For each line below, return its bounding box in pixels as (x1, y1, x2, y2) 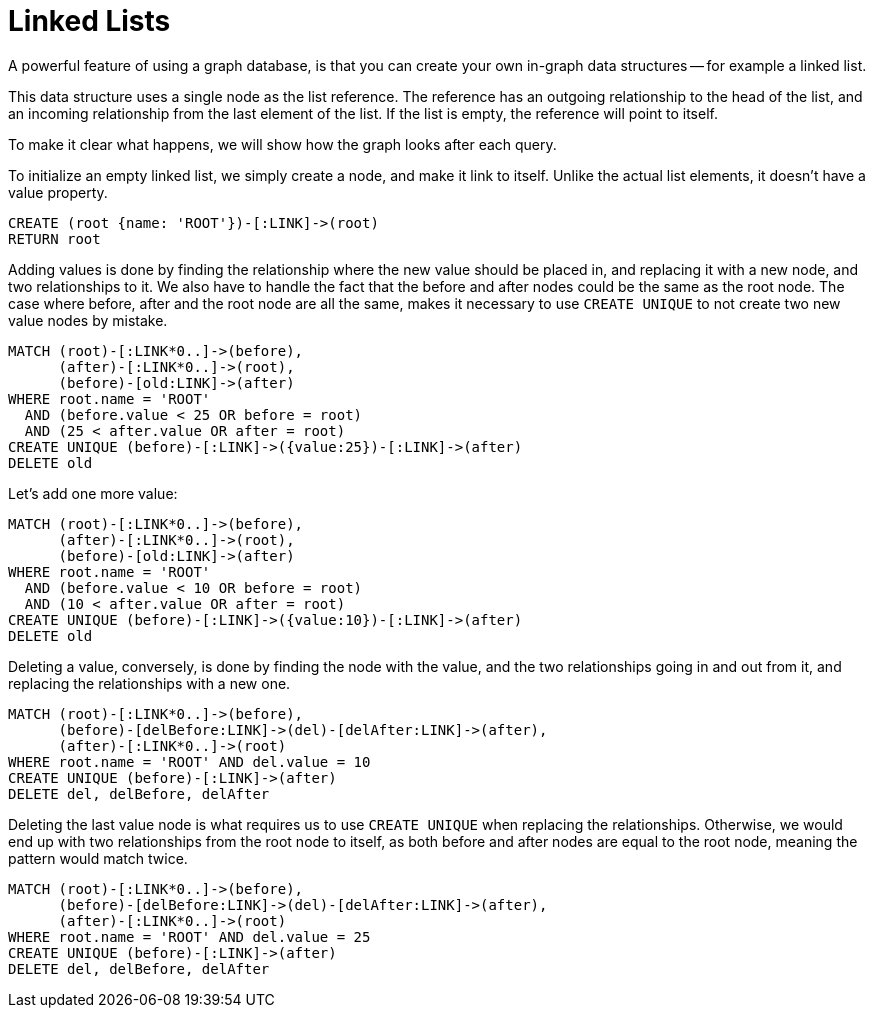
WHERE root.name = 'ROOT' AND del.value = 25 (8, 928, 371, 945)
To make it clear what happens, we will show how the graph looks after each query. (8, 135, 557, 153)
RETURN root (8, 230, 101, 247)
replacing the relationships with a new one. (8, 674, 291, 692)
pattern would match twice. (8, 849, 188, 867)
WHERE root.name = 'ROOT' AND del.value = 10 (8, 753, 371, 770)
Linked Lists (8, 4, 171, 38)
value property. (8, 183, 108, 201)
